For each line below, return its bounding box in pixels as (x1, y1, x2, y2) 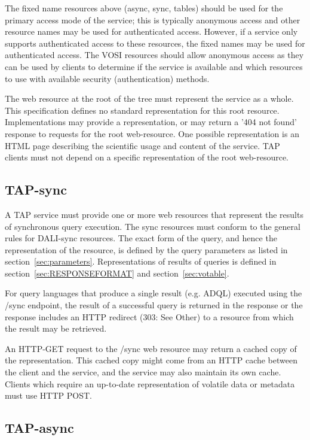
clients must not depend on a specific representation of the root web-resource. (5, 151, 288, 163)
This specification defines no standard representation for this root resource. (5, 104, 280, 116)
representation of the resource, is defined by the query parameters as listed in (5, 243, 288, 256)
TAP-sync (5, 180, 67, 199)
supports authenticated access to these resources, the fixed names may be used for (5, 37, 305, 49)
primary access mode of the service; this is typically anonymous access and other (5, 13, 300, 26)
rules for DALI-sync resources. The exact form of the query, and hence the (5, 232, 277, 244)
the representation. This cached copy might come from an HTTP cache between (5, 354, 297, 366)
